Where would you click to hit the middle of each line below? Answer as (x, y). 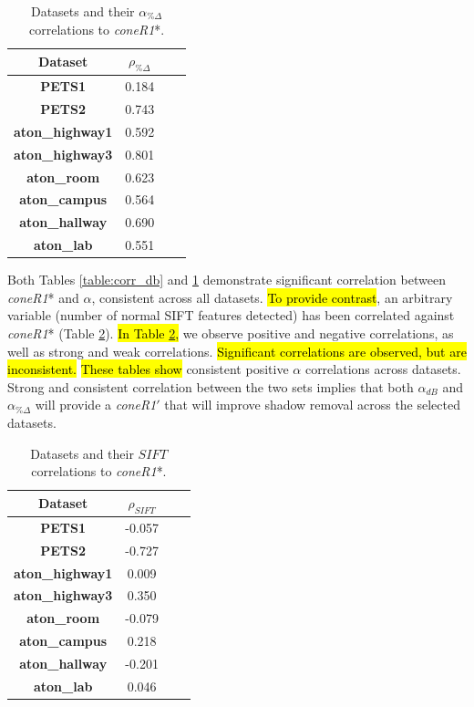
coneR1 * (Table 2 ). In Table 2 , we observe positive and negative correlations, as (231, 333)
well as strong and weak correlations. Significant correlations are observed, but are (237, 351)
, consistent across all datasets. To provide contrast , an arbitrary (272, 297)
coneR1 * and (43, 297)
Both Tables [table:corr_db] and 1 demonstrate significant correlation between (227, 280)
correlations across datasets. (383, 369)
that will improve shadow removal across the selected (312, 405)
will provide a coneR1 (96, 405)
